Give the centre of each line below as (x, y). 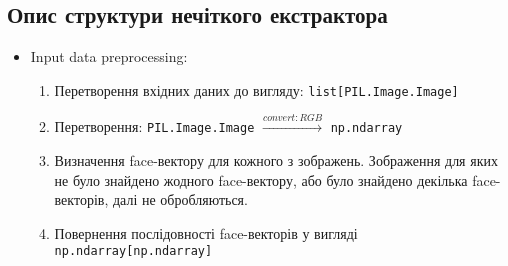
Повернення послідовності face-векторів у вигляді (206, 232)
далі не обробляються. (180, 199)
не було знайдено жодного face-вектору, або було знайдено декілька (261, 179)
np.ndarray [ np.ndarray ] (133, 251)
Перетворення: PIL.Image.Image (154, 126)
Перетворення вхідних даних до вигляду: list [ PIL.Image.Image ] (256, 89)
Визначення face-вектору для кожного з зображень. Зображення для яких (276, 159)
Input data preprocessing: (109, 56)
